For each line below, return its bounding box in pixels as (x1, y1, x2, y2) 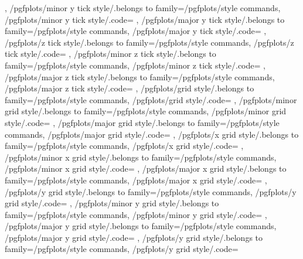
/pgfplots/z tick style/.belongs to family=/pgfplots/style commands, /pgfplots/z (5, 36, 294, 48)
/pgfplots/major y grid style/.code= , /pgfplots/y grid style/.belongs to (5, 231, 263, 243)
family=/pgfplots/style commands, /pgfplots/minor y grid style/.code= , (5, 208, 267, 220)
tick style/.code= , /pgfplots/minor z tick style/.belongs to (5, 47, 216, 60)
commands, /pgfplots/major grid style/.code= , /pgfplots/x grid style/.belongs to (5, 128, 299, 140)
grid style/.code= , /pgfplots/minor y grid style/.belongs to (5, 197, 219, 209)
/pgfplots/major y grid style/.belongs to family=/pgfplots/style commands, (5, 220, 277, 232)
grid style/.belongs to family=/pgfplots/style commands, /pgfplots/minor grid (5, 105, 287, 117)
